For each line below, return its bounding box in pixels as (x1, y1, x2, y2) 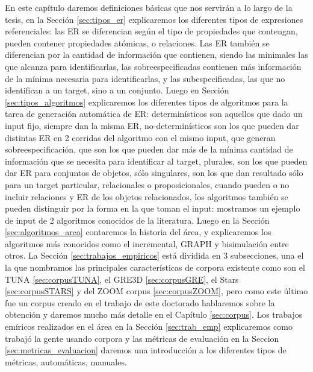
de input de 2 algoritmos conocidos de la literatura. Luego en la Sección (5, 213, 270, 226)
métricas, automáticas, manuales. (5, 355, 127, 368)
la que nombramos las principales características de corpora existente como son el (5, 261, 305, 274)
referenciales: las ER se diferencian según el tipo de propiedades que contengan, (5, 25, 298, 37)
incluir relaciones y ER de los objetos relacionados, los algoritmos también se (5, 190, 288, 203)
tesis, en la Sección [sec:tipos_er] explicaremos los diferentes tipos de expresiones (5, 13, 303, 25)
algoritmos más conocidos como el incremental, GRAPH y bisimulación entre (5, 237, 289, 250)
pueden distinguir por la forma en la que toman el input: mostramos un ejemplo (5, 202, 300, 215)
